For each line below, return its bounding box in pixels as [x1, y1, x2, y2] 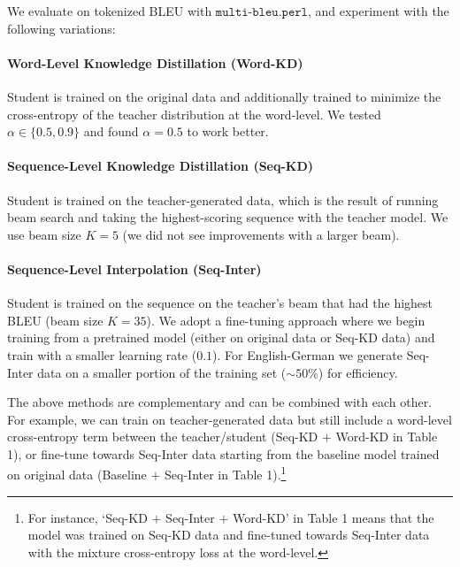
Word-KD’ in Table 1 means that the [232, 508, 434, 526]
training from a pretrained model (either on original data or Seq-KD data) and [7, 328, 435, 347]
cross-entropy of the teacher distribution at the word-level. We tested [7, 104, 381, 123]
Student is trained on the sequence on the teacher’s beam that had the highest [7, 294, 433, 312]
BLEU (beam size [7, 310, 103, 329]
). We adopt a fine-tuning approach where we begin [146, 310, 425, 329]
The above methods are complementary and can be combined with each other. [7, 393, 433, 411]
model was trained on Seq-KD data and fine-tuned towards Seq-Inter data [27, 525, 430, 544]
